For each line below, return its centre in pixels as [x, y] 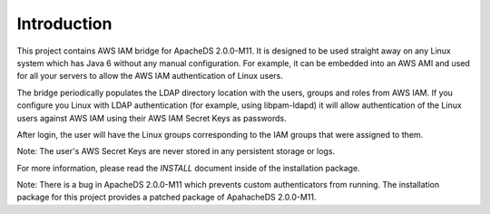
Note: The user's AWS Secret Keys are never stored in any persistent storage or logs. [176, 151]
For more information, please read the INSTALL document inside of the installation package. [188, 168]
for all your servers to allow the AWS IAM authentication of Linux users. [150, 76]
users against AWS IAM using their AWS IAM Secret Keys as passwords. [152, 118]
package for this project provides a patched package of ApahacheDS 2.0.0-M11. [167, 197]
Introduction [64, 24]
